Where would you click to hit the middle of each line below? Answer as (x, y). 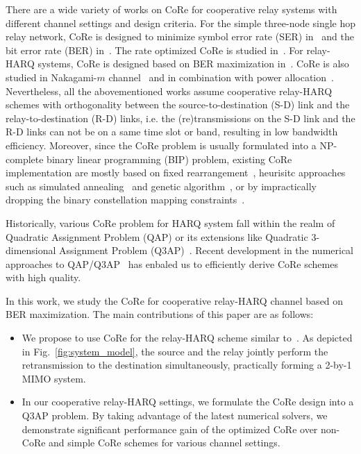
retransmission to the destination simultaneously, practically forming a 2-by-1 (187, 365)
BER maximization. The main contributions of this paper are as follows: (160, 314)
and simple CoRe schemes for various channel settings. (165, 443)
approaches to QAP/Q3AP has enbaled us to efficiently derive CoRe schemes (172, 263)
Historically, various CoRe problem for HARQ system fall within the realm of (170, 222)
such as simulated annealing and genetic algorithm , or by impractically (161, 186)
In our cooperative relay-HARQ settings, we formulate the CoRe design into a (188, 402)
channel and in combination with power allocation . (221, 77)
